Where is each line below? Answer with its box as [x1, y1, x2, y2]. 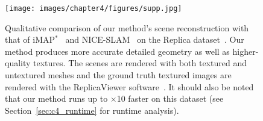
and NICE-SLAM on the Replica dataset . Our [65, 33, 244, 46]
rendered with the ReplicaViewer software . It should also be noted [5, 80, 254, 93]
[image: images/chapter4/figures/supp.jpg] [5, 4, 182, 13]
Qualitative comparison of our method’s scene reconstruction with [5, 21, 249, 34]
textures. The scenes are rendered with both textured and [33, 57, 247, 69]
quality [5, 57, 31, 69]
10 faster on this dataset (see [116, 92, 224, 105]
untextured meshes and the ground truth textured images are [5, 69, 232, 81]
